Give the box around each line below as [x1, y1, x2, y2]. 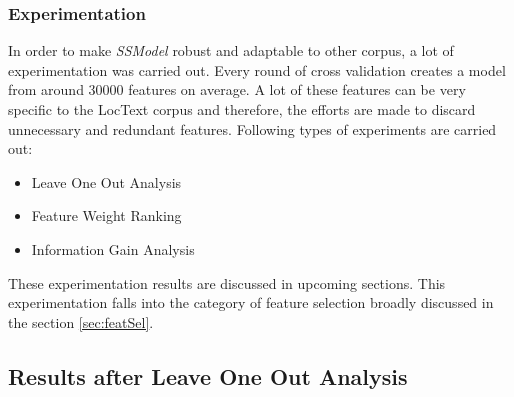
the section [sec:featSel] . [8, 311, 154, 332]
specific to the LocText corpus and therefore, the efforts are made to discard [8, 99, 476, 119]
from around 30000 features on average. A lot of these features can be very [8, 79, 466, 100]
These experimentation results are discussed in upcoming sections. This [8, 272, 446, 293]
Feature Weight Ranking [31, 205, 182, 226]
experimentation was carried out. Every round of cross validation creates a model [8, 59, 506, 80]
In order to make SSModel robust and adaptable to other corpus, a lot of [8, 40, 454, 61]
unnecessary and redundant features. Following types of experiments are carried [8, 118, 497, 139]
